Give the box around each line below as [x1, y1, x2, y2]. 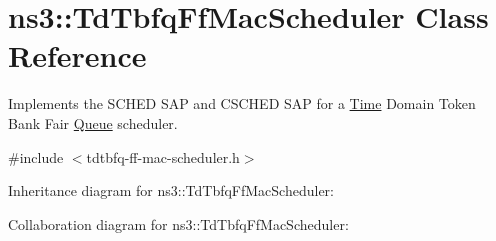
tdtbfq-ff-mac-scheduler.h [86, 146, 240, 167]
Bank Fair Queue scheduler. [8, 112, 178, 133]
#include [8, 146, 64, 167]
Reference [8, 35, 147, 76]
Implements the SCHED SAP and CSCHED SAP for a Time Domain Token [8, 93, 476, 114]
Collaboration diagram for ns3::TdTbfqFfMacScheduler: [8, 213, 349, 234]
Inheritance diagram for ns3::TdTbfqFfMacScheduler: [8, 180, 334, 201]
